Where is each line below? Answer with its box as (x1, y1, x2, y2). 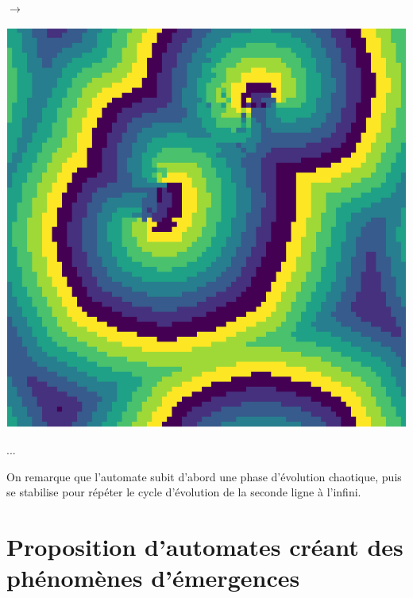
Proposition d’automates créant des (6, 530, 403, 563)
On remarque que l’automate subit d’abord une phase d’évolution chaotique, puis (6, 468, 402, 484)
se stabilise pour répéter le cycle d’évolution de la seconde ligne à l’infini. (6, 484, 361, 500)
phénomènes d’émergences (6, 561, 300, 594)
